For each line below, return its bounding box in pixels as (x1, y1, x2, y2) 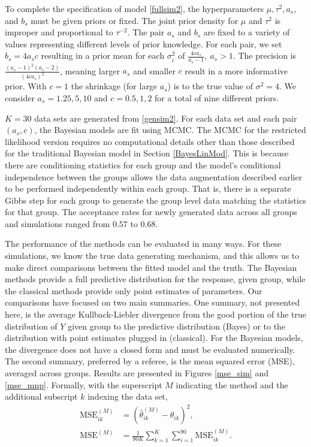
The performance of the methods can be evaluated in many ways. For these (5, 237, 282, 250)
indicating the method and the (176, 378, 288, 391)
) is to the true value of (167, 80, 253, 92)
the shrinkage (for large (71, 80, 158, 92)
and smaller (133, 64, 176, 77)
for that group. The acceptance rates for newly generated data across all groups (5, 206, 297, 218)
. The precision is (233, 49, 297, 62)
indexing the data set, (87, 390, 168, 403)
